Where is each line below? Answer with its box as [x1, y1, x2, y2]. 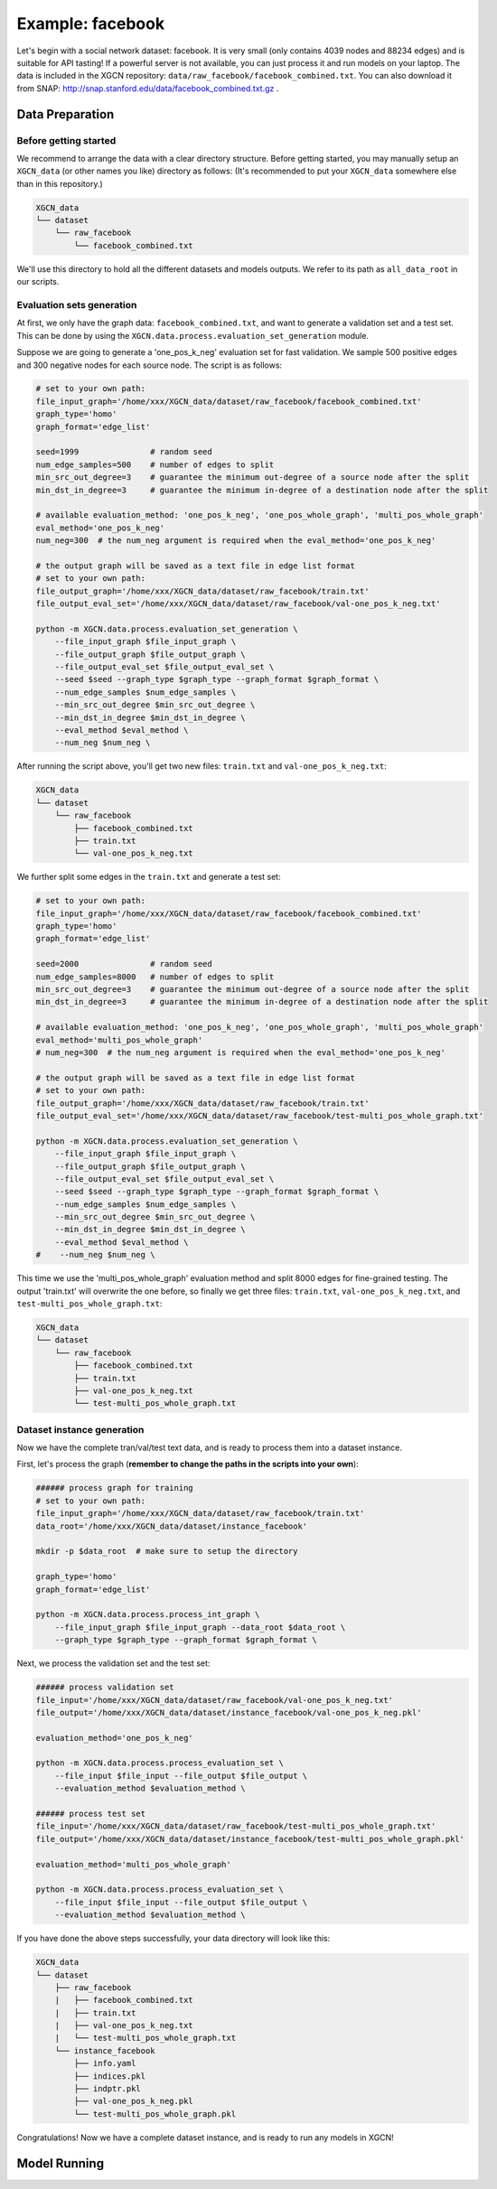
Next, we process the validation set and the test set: [16, 1658, 211, 1669]
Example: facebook [16, 14, 165, 33]
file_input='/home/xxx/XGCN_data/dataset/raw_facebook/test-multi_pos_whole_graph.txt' [35, 1821, 436, 1831]
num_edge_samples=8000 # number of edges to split [35, 971, 275, 982]
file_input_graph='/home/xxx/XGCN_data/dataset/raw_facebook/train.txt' [35, 1509, 365, 1519]
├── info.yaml [73, 2058, 136, 2069]
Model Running [16, 2156, 104, 2171]
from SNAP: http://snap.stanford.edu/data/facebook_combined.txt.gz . [16, 82, 279, 94]
